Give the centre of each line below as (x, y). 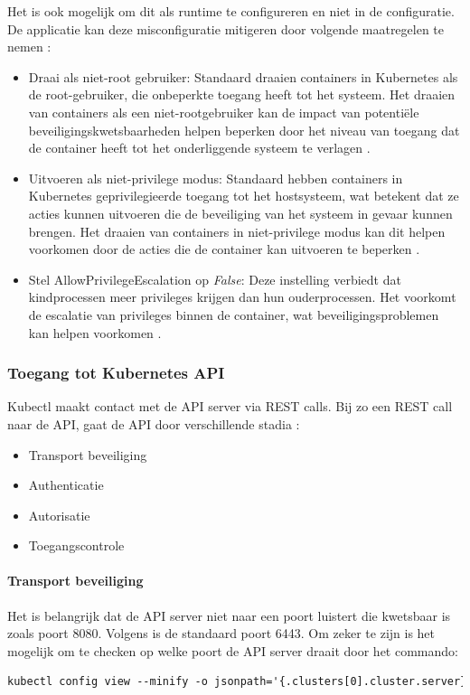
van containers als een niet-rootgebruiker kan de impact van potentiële (224, 112)
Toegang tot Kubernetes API (116, 373)
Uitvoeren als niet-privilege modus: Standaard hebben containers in (216, 178)
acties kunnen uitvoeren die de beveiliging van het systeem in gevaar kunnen (240, 213)
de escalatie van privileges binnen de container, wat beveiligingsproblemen (234, 314)
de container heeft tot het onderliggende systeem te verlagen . (199, 148)
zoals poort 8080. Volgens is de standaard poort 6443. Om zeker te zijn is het (221, 633)
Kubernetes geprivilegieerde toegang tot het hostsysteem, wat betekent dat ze (244, 196)
